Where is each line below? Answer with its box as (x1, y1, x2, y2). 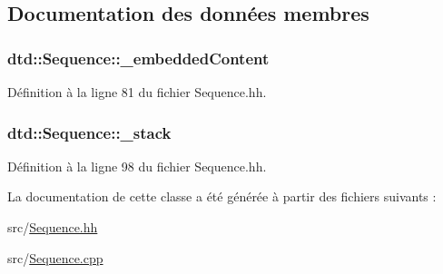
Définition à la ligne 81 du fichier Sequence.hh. (7, 83, 267, 101)
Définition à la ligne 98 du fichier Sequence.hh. (7, 156, 267, 175)
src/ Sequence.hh (7, 218, 98, 236)
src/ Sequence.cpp (7, 248, 103, 267)
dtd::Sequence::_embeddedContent (7, 46, 270, 69)
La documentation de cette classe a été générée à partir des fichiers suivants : (7, 187, 437, 206)
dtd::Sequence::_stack (7, 121, 172, 143)
